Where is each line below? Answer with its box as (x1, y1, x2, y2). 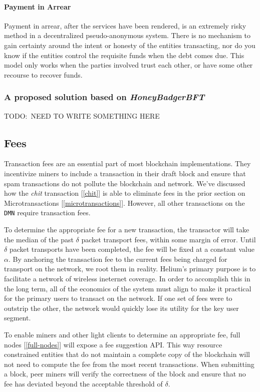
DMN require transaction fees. (4, 207, 91, 218)
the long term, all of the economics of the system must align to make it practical (4, 283, 251, 293)
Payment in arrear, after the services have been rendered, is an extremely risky (4, 20, 246, 31)
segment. (4, 312, 31, 323)
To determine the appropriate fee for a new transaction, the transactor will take (4, 224, 249, 234)
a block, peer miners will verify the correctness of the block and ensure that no (4, 368, 246, 379)
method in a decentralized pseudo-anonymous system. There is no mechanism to (4, 30, 251, 41)
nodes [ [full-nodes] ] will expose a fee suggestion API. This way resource (4, 339, 222, 349)
